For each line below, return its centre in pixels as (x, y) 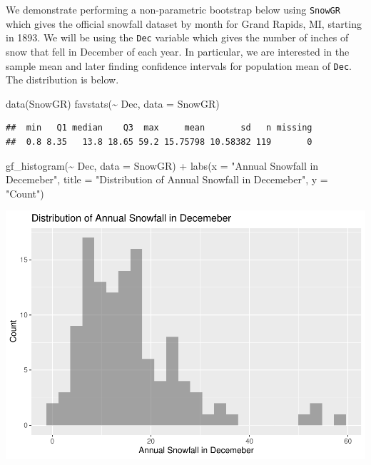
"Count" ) (25, 193)
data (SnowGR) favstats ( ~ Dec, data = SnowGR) (113, 103)
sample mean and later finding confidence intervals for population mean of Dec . (179, 65)
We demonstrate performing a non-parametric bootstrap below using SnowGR (173, 9)
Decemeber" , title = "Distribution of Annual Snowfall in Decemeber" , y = (167, 179)
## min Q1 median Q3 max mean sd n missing (159, 128)
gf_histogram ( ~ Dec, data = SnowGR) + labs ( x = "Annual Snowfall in (162, 165)
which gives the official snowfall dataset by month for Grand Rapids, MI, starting (184, 23)
